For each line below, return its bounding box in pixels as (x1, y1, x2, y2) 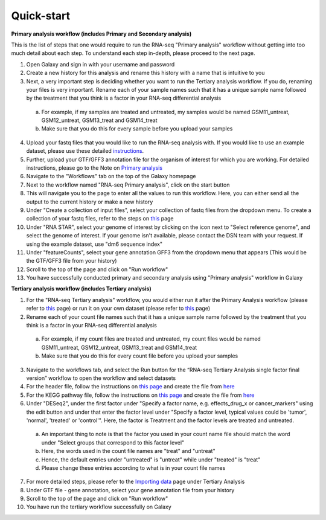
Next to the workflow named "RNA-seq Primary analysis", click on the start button (26, 181, 230, 188)
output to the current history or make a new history (26, 198, 153, 205)
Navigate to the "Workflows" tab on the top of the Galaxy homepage (26, 173, 196, 180)
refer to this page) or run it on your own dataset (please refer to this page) (26, 305, 211, 312)
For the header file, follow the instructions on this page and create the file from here (26, 383, 235, 390)
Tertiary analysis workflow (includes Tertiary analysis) (11, 285, 152, 292)
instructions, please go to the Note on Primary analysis (26, 164, 163, 172)
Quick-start (11, 9, 71, 22)
